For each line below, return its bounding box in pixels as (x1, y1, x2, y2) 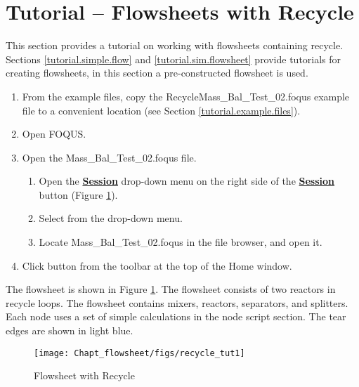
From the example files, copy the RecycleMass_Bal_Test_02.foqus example (22, 88, 350, 103)
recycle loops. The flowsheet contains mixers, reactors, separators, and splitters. (6, 295, 348, 310)
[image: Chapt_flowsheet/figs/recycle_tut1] (34, 348, 245, 358)
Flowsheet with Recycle (34, 368, 135, 383)
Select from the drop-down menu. (39, 211, 183, 225)
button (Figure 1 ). (39, 187, 118, 202)
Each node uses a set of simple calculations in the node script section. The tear (6, 309, 346, 324)
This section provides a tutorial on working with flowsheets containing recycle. (6, 38, 344, 53)
